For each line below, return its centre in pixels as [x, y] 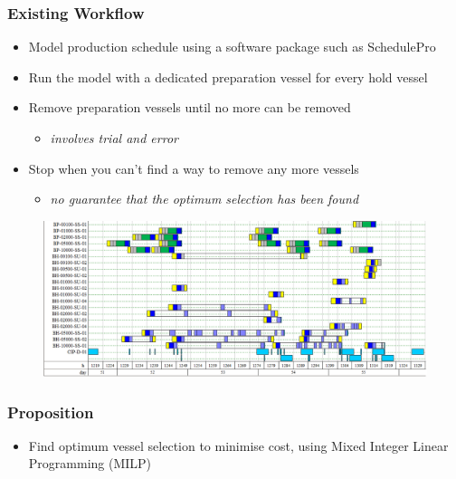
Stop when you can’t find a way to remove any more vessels [194, 168]
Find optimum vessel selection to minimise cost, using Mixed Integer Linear [238, 445]
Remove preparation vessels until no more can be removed [190, 107]
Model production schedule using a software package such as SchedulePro [232, 47]
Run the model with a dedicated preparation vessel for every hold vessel [228, 77]
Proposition [51, 412]
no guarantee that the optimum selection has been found [204, 199]
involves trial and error [114, 138]
